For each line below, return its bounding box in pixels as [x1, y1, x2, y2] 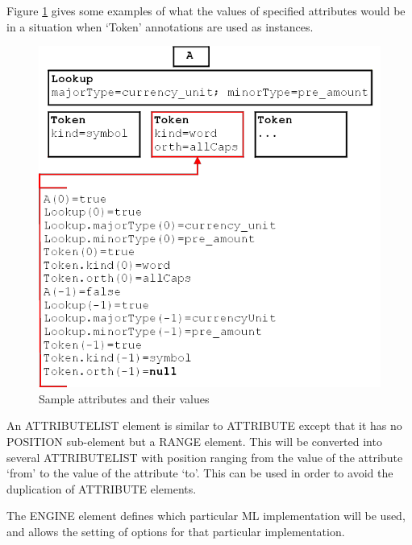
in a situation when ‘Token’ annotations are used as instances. [6, 18, 314, 35]
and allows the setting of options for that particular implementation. [6, 522, 345, 539]
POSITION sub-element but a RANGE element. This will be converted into [6, 432, 382, 449]
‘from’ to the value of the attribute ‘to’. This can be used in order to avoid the [6, 464, 393, 481]
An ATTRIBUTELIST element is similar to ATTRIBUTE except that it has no [6, 417, 402, 434]
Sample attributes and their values [39, 390, 210, 407]
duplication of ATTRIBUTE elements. [6, 480, 197, 497]
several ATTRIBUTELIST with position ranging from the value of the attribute [6, 448, 403, 465]
